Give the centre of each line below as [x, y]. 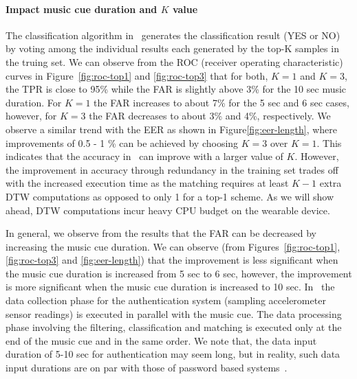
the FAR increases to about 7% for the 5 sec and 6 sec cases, [221, 102]
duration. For [34, 102]
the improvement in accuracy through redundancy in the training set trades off [172, 169]
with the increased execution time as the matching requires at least [147, 183]
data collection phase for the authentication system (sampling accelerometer [166, 300]
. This [329, 142]
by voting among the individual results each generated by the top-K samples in [172, 48]
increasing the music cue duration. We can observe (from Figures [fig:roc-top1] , [173, 246]
